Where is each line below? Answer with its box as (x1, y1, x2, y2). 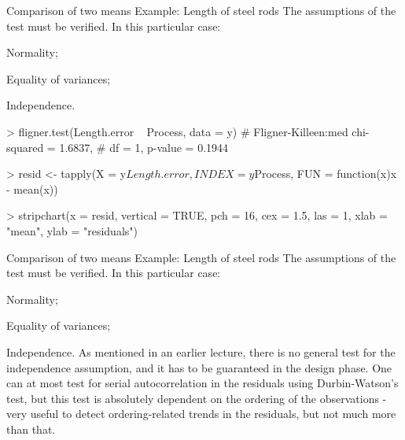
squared (6, 139, 44, 155)
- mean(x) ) (6, 180, 58, 197)
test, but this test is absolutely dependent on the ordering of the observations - (6, 390, 387, 406)
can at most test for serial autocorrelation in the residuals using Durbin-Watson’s (6, 375, 399, 391)
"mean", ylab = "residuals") (6, 222, 138, 238)
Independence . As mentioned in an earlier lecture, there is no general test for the (6, 343, 396, 360)
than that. (6, 420, 56, 437)
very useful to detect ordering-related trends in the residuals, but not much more (6, 405, 396, 422)
